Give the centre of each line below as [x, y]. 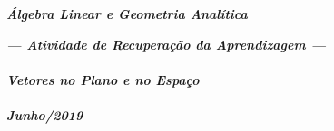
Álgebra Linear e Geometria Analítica [127, 14]
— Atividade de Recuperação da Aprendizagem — [167, 44]
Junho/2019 [45, 114]
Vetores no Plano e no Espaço [103, 79]
